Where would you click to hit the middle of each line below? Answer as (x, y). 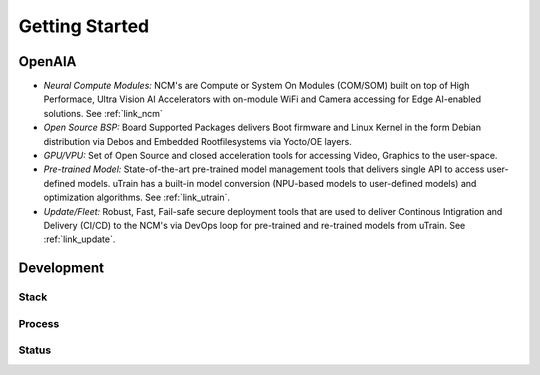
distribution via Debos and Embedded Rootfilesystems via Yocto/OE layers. (197, 141)
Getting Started (84, 26)
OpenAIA (47, 61)
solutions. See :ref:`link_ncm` (103, 113)
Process (39, 323)
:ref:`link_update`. (79, 239)
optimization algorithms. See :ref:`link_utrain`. (136, 197)
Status (35, 350)
